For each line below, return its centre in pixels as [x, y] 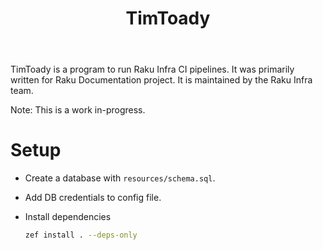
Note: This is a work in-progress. [78, 110]
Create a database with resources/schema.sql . [120, 178]
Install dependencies [68, 217]
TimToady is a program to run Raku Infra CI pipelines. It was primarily [152, 69]
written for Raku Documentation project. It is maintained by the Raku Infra [161, 80]
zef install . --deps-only [81, 235]
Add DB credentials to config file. [93, 198]
